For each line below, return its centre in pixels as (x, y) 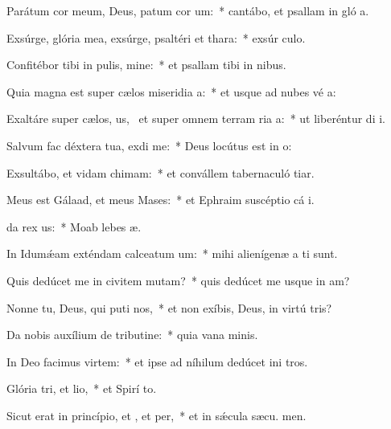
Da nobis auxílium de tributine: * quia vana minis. (132, 335)
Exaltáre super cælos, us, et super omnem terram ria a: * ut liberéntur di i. (196, 118)
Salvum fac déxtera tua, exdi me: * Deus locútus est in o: (149, 145)
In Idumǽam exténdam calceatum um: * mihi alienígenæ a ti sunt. (172, 253)
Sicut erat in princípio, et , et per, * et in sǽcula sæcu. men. (156, 415)
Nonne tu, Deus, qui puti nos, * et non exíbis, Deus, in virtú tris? (169, 307)
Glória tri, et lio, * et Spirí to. (82, 388)
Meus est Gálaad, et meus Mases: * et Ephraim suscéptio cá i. (161, 200)
